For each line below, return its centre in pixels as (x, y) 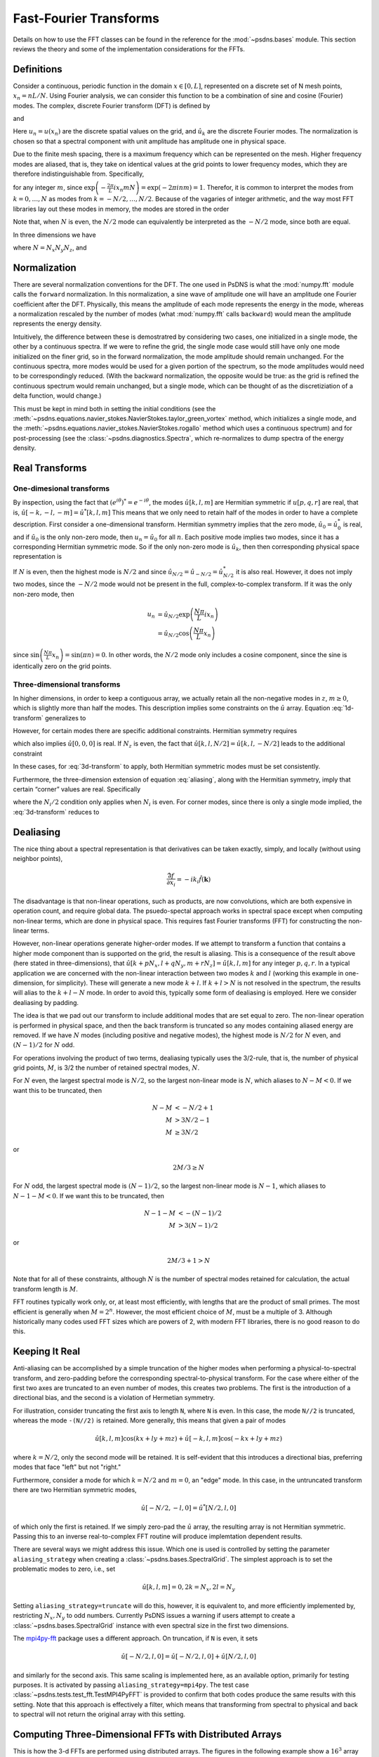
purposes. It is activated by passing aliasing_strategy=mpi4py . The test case (131, 1685)
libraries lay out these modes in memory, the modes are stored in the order (121, 209)
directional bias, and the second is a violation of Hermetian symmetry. (114, 1398)
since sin (26, 654)
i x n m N (125, 188)
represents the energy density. (57, 324)
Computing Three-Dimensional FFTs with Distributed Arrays (147, 1734)
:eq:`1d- (343, 708)
